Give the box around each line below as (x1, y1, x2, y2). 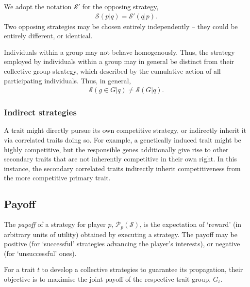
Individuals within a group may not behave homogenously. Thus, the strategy (4, 47, 235, 57)
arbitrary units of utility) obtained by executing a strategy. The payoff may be (4, 229, 238, 239)
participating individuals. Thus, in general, (4, 75, 131, 85)
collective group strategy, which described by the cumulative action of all (4, 66, 221, 76)
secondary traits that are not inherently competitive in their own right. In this (4, 154, 237, 164)
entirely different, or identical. (4, 31, 93, 41)
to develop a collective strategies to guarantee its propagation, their (42, 264, 243, 274)
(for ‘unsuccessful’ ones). (4, 248, 77, 258)
